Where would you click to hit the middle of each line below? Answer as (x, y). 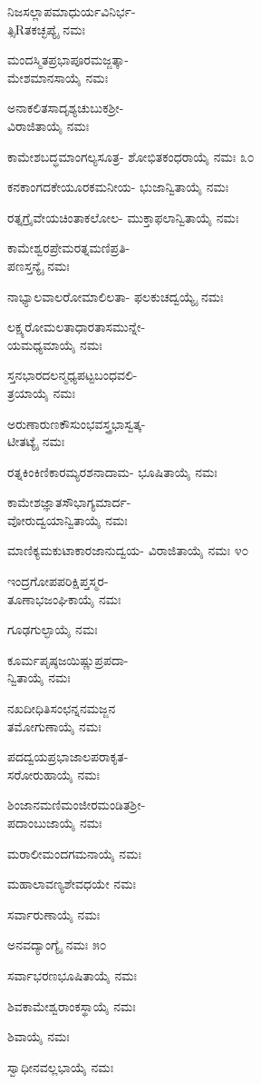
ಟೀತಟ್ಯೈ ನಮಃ (36, 441)
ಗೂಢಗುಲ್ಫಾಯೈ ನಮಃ (53, 629)
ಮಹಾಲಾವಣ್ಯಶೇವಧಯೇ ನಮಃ (72, 884)
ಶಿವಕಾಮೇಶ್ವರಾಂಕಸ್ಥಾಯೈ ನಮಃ (72, 1005)
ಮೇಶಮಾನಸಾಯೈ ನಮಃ (58, 77)
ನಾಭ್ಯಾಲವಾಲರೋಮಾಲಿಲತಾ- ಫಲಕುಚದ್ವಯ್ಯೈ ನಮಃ (116, 296)
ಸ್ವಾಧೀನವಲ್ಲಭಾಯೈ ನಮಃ (61, 1066)
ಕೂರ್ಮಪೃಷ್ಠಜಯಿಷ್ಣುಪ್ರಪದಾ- (68, 659)
